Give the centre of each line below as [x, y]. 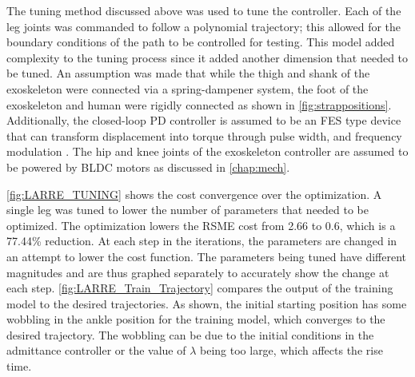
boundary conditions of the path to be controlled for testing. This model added [201, 42]
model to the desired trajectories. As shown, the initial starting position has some [207, 303]
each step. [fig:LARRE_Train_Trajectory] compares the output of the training [200, 288]
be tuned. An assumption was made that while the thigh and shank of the [188, 73]
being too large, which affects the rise [291, 350]
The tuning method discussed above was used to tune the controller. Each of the [204, 10]
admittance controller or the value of [96, 350]
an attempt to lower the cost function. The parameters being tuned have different [207, 256]
